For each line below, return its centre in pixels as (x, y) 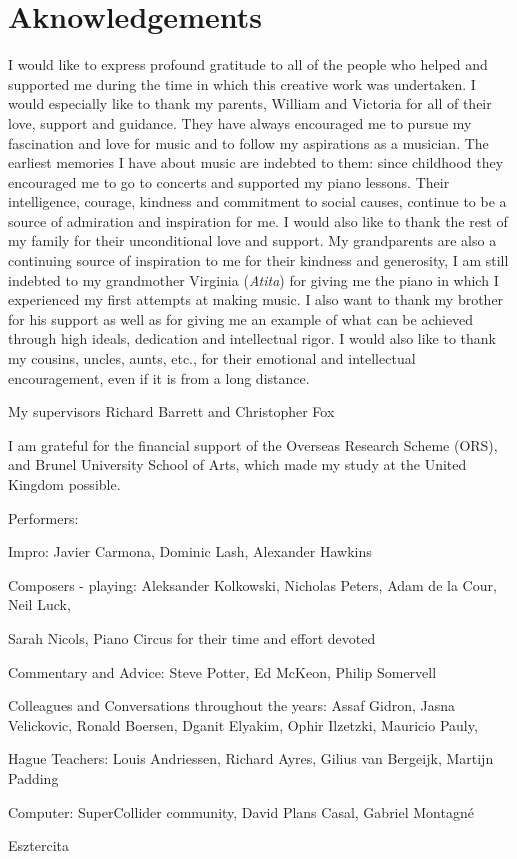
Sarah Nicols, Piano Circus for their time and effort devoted (192, 637)
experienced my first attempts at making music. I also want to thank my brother (256, 299)
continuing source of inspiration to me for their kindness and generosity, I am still (258, 260)
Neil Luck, (39, 604)
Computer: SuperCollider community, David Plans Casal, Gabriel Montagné (241, 811)
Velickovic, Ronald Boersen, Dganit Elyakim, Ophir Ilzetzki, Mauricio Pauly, (243, 724)
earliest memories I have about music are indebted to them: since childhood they (256, 162)
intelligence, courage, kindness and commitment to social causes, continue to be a (257, 201)
